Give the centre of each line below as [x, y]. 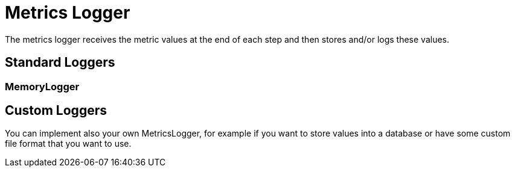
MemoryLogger [42, 86]
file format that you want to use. [68, 144]
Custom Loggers [56, 111]
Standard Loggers [60, 63]
